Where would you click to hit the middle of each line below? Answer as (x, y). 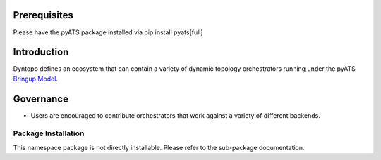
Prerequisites (43, 15)
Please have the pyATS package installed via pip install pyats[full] (108, 32)
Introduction (41, 52)
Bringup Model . (35, 79)
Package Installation (49, 133)
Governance (41, 99)
